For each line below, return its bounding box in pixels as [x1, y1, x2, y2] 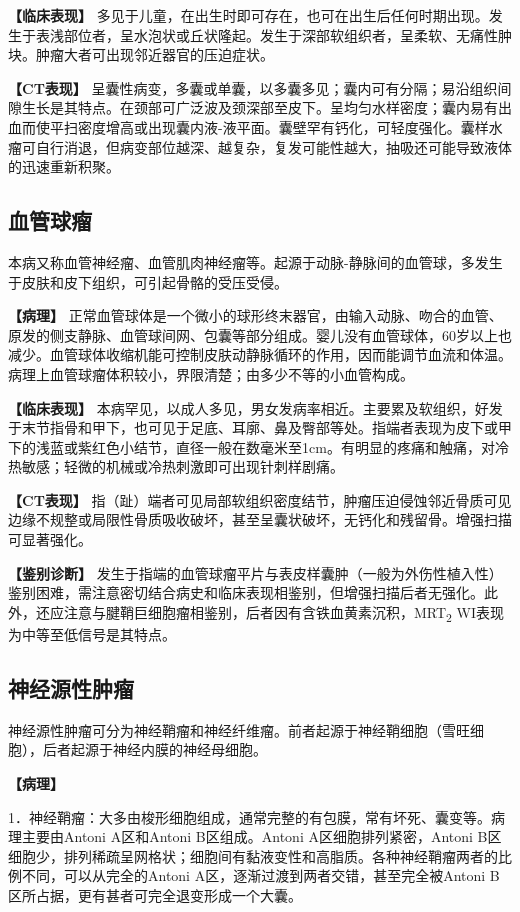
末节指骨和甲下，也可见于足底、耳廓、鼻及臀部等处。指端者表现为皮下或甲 [21, 417, 512, 438]
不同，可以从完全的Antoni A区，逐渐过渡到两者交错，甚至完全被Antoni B [21, 865, 500, 886]
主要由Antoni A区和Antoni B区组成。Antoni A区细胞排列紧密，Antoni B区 [21, 826, 502, 847]
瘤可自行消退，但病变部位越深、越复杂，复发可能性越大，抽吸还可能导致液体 [8, 136, 512, 157]
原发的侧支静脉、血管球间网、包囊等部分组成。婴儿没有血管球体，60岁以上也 [8, 324, 512, 345]
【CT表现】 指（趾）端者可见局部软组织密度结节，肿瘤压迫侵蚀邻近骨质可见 [8, 489, 512, 510]
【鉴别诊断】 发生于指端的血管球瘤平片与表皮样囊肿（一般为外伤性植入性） [8, 562, 503, 583]
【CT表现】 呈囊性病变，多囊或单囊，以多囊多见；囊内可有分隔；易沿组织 [8, 77, 498, 98]
